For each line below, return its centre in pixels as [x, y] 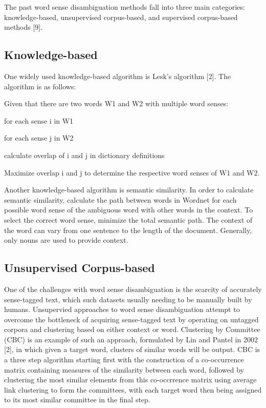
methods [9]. [24, 27]
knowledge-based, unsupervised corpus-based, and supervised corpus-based [121, 17]
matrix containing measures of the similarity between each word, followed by [124, 369]
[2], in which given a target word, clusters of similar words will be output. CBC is [132, 349]
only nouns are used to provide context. [66, 240]
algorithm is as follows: [40, 86]
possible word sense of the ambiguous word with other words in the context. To [129, 210]
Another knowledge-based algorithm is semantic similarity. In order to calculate [129, 190]
